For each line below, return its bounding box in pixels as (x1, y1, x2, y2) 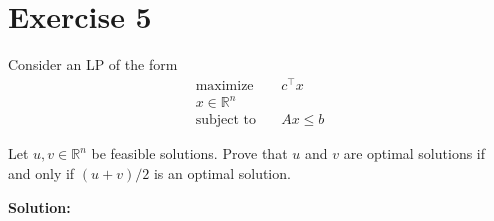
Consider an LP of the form (8, 54, 178, 75)
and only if (8, 162, 75, 183)
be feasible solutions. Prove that (91, 143, 288, 164)
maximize (195, 78, 254, 93)
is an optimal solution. (153, 162, 291, 183)
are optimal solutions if (343, 143, 486, 164)
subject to (195, 113, 256, 128)
